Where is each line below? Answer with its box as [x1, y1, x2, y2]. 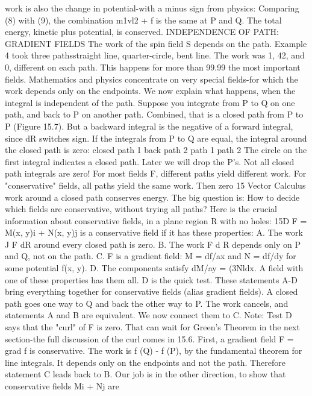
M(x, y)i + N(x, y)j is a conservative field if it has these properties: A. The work [5, 226, 303, 239]
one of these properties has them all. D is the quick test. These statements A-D [5, 273, 298, 286]
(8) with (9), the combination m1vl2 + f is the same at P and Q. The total [5, 13, 282, 26]
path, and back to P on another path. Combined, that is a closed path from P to [5, 108, 304, 121]
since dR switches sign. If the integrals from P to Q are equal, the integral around [5, 131, 307, 144]
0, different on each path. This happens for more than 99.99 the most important [5, 60, 301, 73]
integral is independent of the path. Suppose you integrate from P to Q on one [5, 96, 295, 108]
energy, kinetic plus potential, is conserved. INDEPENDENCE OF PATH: [5, 25, 279, 38]
